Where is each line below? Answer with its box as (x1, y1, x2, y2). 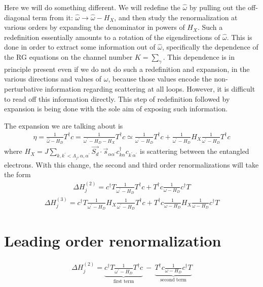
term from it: (32, 12, 73, 22)
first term (113, 279, 134, 284)
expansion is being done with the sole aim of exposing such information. (4, 103, 228, 114)
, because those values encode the (108, 73, 212, 84)
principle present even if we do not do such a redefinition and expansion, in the (4, 63, 250, 74)
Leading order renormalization (4, 230, 221, 251)
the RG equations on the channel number (4, 51, 133, 62)
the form (4, 169, 31, 180)
